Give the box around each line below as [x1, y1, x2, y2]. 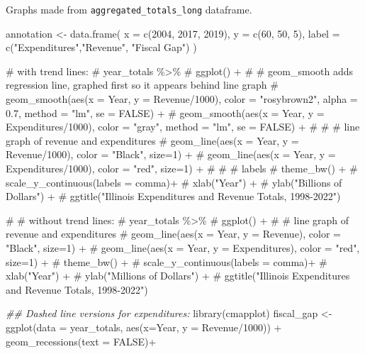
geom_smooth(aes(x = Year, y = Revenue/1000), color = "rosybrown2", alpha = [6, 92, 358, 106]
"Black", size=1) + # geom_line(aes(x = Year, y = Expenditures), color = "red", [6, 240, 360, 255]
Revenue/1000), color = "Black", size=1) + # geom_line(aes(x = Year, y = [6, 147, 336, 162]
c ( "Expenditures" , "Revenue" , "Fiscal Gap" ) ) [6, 40, 197, 55]
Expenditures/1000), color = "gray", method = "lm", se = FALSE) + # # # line [6, 119, 360, 134]
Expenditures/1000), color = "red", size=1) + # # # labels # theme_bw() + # [6, 161, 358, 175]
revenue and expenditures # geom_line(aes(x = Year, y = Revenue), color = [6, 226, 341, 241]
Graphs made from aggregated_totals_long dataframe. [6, 2, 252, 16]
